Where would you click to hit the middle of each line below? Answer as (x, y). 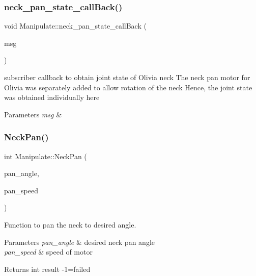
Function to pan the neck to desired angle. (70, 224)
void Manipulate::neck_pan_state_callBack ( (75, 26)
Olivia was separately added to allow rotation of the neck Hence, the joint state (128, 87)
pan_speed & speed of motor (48, 252)
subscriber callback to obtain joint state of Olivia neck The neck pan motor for (127, 77)
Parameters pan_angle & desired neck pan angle (79, 242)
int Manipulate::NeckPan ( (46, 156)
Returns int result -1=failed (47, 269)
